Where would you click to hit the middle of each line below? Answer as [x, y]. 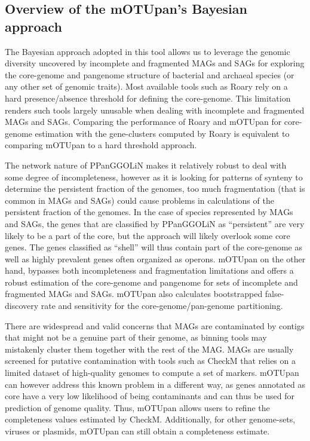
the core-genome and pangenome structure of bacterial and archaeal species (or [150, 74]
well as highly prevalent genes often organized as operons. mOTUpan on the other [155, 258]
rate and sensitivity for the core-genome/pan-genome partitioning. [162, 306]
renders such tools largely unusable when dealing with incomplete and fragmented [155, 110]
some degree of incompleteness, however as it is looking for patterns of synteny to [154, 177]
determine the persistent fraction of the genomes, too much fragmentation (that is [155, 189]
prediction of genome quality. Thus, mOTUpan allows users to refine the [137, 407]
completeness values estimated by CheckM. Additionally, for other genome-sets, [150, 419]
